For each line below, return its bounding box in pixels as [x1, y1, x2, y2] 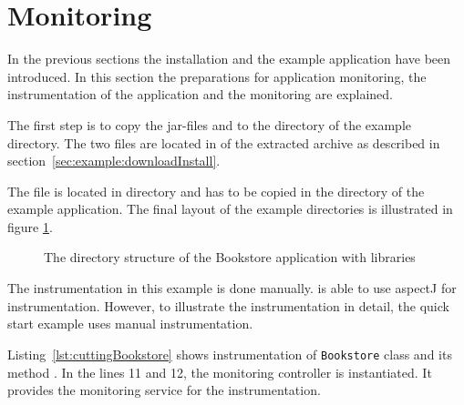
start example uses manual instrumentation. [7, 314, 253, 333]
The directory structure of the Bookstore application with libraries [44, 248, 416, 267]
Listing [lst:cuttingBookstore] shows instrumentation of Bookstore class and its [7, 344, 452, 363]
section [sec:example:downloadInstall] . [7, 151, 221, 170]
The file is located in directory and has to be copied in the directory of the [7, 181, 425, 200]
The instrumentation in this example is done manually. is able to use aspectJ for [7, 278, 457, 298]
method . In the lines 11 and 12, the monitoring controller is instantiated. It [7, 362, 432, 381]
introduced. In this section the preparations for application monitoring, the [7, 66, 427, 86]
